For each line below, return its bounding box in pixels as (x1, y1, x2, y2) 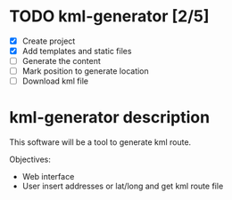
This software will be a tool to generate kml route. (9, 137, 192, 148)
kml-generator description (9, 108, 211, 128)
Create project (21, 36, 76, 46)
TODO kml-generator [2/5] (9, 6, 210, 27)
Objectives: (9, 154, 51, 165)
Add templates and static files (21, 46, 132, 56)
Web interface (21, 172, 75, 182)
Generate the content (21, 56, 101, 67)
